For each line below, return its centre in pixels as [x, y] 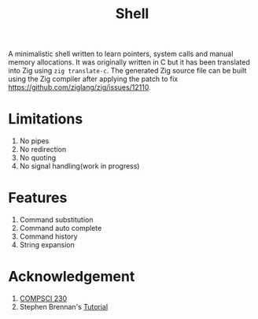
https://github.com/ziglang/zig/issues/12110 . [79, 87]
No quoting [38, 158]
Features [38, 198]
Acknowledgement [72, 277]
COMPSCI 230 [43, 299]
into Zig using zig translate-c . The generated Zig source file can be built [127, 71]
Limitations [46, 119]
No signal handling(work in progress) [79, 166]
